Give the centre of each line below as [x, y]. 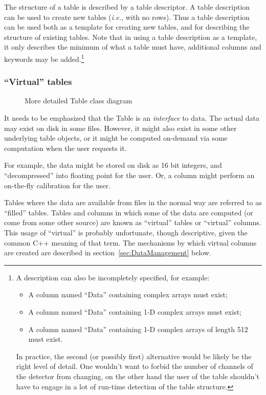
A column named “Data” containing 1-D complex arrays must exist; [135, 311]
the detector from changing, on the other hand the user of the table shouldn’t [138, 376]
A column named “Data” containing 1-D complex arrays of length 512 [138, 329]
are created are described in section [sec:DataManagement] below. [108, 253]
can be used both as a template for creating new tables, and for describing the [127, 27]
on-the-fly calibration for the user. [57, 185]
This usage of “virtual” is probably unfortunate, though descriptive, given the [126, 232]
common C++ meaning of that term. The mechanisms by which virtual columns [130, 242]
